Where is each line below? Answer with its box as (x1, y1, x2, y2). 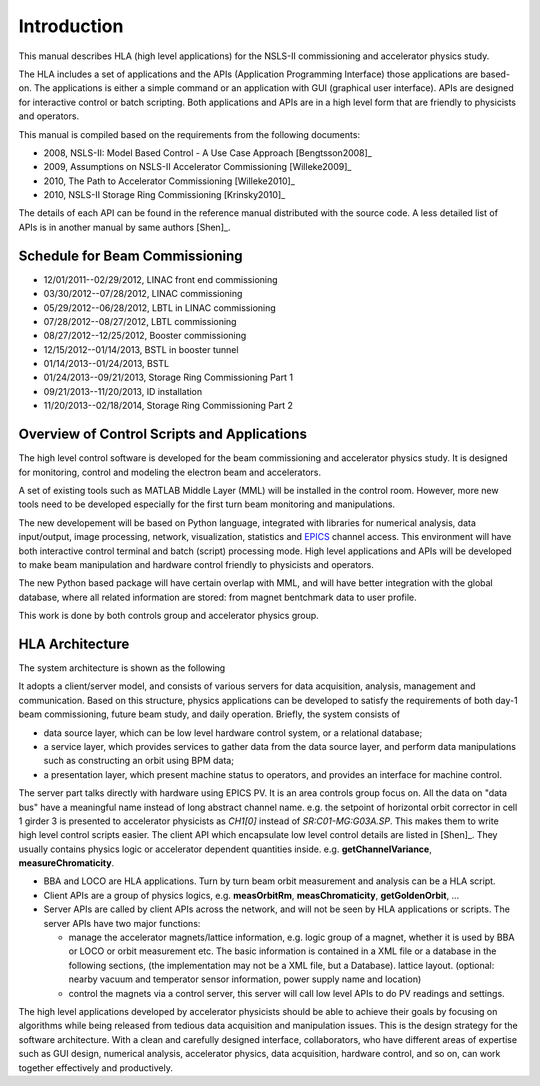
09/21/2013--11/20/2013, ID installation (43, 385, 203, 397)
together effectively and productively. (18, 1061, 174, 1074)
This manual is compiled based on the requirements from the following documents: (18, 128, 360, 140)
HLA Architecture (18, 635, 130, 652)
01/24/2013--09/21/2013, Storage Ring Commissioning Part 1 (43, 371, 294, 384)
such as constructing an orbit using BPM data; (43, 755, 235, 767)
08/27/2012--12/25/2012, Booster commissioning (43, 330, 247, 342)
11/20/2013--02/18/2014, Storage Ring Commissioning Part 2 (43, 400, 294, 412)
